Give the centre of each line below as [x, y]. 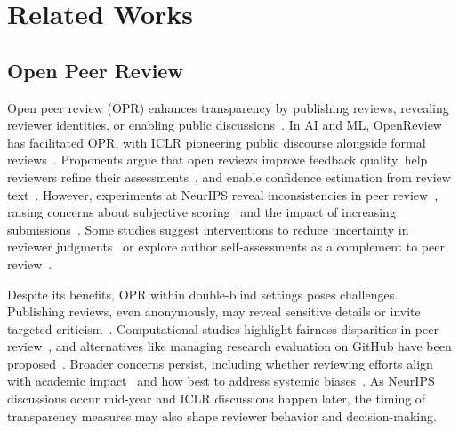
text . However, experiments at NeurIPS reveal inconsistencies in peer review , [223, 194]
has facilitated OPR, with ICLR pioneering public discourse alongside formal [217, 142]
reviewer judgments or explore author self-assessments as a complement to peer [226, 247]
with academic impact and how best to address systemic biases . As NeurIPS [221, 381]
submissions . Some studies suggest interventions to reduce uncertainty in [208, 229]
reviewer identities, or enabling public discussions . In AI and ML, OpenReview [225, 125]
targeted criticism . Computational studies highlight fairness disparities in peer [223, 328]
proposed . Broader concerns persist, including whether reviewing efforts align [220, 363]
